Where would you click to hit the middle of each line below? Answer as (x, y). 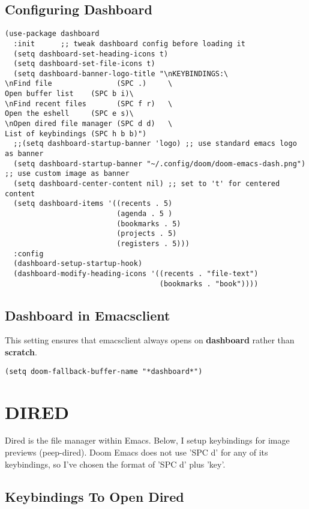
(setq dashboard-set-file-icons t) (84, 64)
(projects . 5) (147, 234)
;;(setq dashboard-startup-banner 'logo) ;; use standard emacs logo (155, 144)
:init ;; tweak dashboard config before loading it (129, 44)
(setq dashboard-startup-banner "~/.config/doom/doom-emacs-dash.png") (160, 164)
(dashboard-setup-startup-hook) (78, 264)
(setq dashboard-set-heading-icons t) (91, 54)
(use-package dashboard (52, 34)
